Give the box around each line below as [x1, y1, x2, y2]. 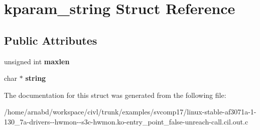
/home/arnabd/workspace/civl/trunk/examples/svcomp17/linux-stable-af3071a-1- [4, 106, 256, 117]
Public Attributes [4, 32, 97, 48]
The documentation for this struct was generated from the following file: [4, 89, 226, 100]
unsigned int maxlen [4, 56, 70, 66]
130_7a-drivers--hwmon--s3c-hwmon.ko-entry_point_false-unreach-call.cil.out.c [4, 116, 248, 126]
